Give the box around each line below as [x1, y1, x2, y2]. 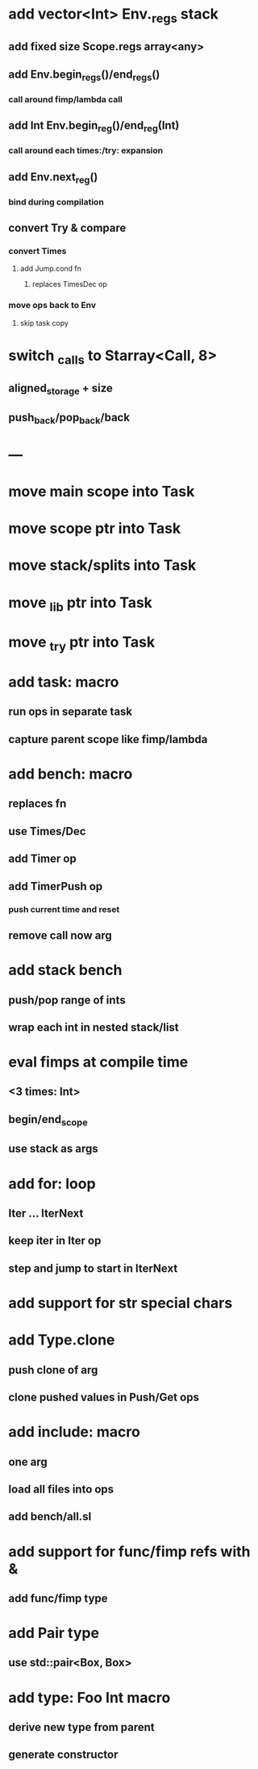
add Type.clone [8, 1331, 115, 1349]
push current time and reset [8, 903, 120, 914]
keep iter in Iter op [8, 1234, 102, 1248]
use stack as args [8, 1142, 98, 1156]
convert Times [8, 245, 67, 256]
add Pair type [8, 1624, 99, 1642]
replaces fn [8, 797, 67, 811]
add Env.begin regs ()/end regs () [8, 67, 160, 83]
